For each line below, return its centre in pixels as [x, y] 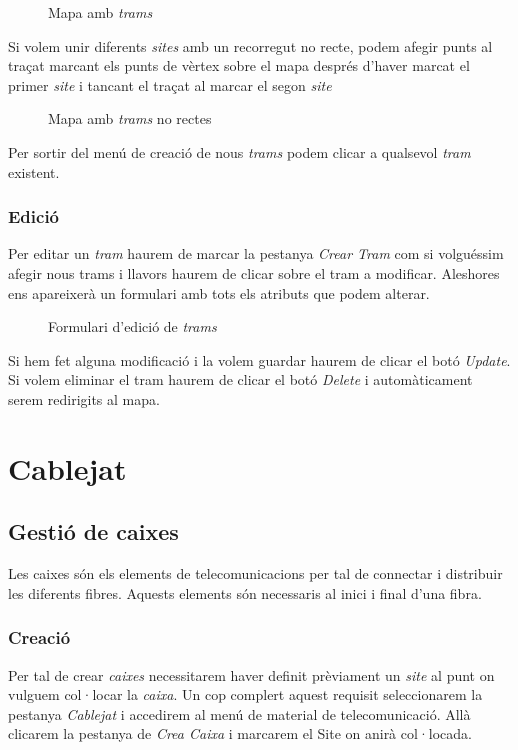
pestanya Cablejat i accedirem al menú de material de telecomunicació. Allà [239, 713]
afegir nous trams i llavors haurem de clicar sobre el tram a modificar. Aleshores [254, 272]
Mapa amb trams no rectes [130, 118]
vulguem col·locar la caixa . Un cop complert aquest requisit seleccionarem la [245, 694]
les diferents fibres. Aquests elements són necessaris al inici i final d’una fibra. [245, 592]
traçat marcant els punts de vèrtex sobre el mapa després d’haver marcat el [239, 65]
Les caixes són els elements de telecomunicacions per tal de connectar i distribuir [255, 573]
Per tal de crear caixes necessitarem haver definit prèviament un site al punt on [251, 674]
